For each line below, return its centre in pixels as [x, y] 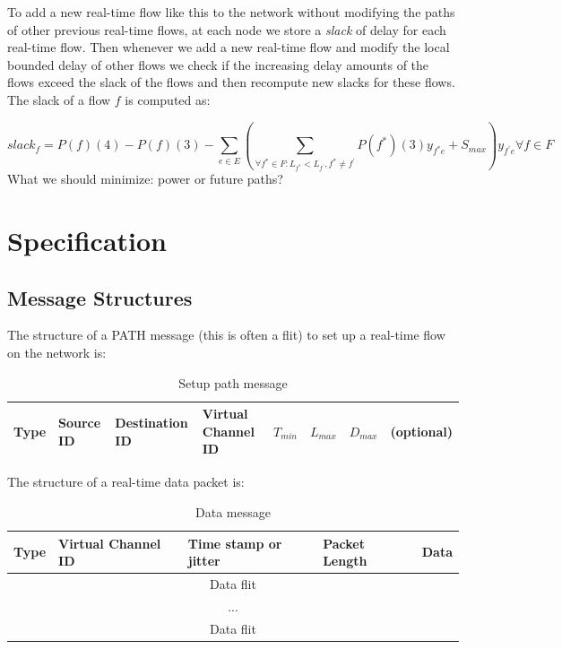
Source [80, 422]
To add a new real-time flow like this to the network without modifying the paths [231, 12]
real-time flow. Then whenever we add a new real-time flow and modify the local [229, 47]
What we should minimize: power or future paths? [145, 179]
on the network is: [57, 352]
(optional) [421, 431]
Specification [87, 240]
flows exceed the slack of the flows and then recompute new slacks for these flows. [231, 82]
